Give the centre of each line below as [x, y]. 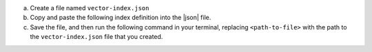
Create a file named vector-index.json [90, 8]
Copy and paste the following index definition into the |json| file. [121, 18]
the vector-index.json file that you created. [96, 37]
